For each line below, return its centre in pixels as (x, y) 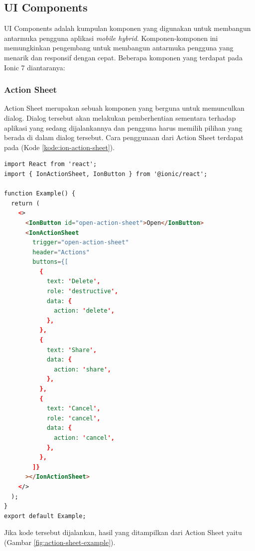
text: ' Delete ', (73, 281)
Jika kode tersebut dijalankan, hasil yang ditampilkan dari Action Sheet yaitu (123, 532)
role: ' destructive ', (82, 291)
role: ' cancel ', (73, 418)
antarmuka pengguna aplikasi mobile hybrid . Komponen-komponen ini (111, 38)
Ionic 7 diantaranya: (35, 67)
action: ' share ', (82, 369)
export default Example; (45, 516)
